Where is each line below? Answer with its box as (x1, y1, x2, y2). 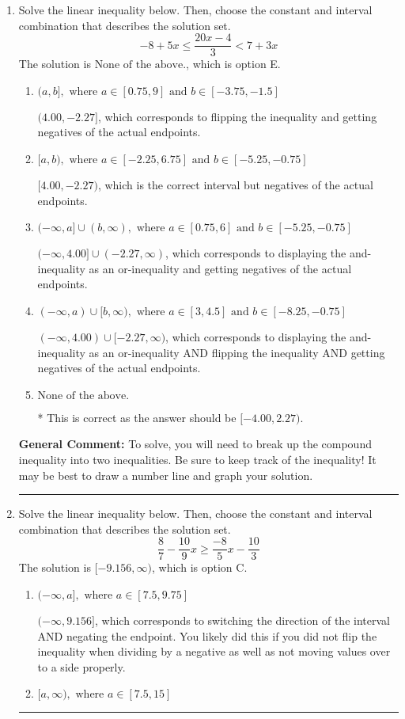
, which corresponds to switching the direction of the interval (95, 612, 390, 628)
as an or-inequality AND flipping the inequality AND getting (89, 344, 385, 360)
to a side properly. (37, 658, 126, 675)
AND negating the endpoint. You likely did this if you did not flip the (37, 627, 377, 644)
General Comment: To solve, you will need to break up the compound (18, 436, 372, 452)
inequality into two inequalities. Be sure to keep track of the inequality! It (18, 451, 377, 467)
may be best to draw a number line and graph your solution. (18, 466, 313, 483)
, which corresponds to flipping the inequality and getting (97, 108, 377, 124)
